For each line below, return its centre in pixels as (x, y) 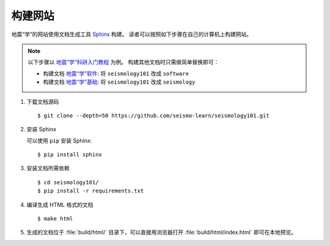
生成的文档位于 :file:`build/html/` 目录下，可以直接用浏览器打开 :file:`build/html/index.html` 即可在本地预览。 (162, 233)
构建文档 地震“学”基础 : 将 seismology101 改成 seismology (119, 82)
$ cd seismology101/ (68, 182)
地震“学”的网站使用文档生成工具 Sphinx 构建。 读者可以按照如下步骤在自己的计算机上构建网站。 (132, 34)
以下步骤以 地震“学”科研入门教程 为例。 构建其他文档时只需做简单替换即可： (123, 62)
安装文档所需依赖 (48, 168)
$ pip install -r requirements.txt (91, 191)
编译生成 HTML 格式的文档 (60, 204)
